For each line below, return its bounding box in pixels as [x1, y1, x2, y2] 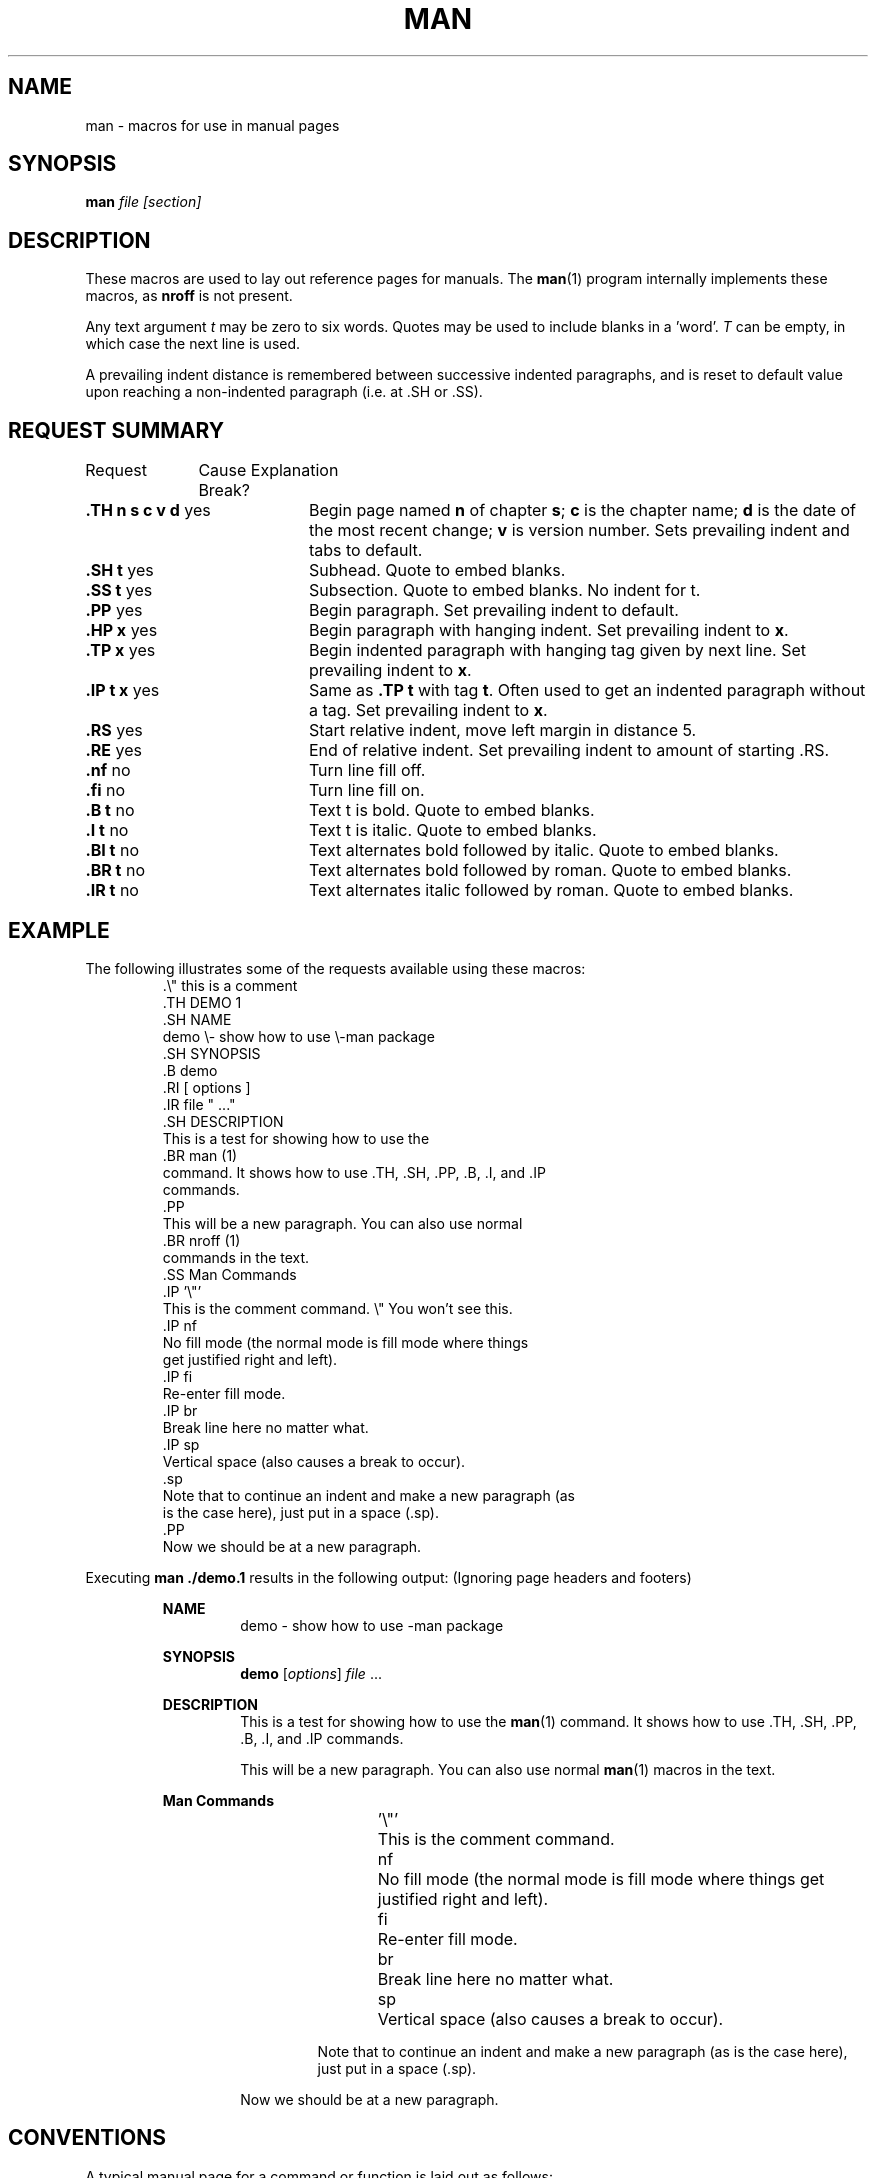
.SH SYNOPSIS [162, 1044, 261, 1062]
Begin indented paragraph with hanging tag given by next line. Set [308, 640, 806, 661]
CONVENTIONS [8, 2125, 167, 2151]
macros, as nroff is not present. [85, 287, 293, 305]
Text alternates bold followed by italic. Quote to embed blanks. [308, 840, 779, 861]
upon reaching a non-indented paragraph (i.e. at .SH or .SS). [85, 383, 483, 401]
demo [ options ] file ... [240, 1664, 382, 1682]
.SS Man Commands [162, 1265, 297, 1283]
